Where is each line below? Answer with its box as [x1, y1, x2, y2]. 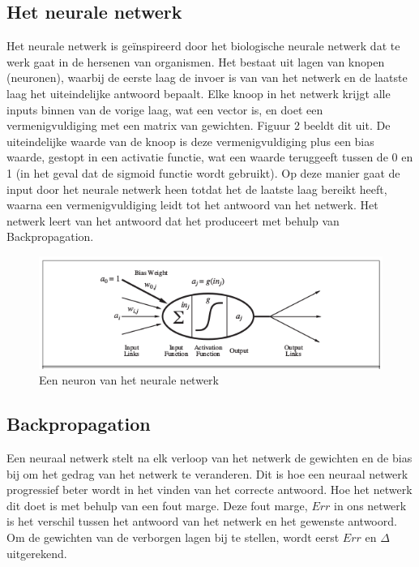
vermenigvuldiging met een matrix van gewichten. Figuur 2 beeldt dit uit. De [6, 117, 391, 134]
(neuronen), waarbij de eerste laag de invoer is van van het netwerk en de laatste [6, 69, 408, 86]
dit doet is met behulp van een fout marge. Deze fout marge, [6, 496, 308, 513]
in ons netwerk [334, 496, 407, 513]
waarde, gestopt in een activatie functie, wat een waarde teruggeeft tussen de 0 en [6, 148, 413, 165]
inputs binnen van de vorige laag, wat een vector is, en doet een [6, 101, 323, 118]
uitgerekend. [6, 544, 67, 561]
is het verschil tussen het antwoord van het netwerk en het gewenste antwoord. [6, 513, 397, 530]
